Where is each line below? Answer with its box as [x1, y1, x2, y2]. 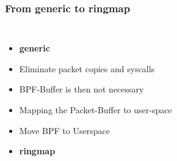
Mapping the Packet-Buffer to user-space [19, 103, 172, 116]
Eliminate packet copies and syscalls [19, 62, 155, 75]
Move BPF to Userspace [19, 124, 110, 137]
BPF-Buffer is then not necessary [19, 83, 144, 95]
